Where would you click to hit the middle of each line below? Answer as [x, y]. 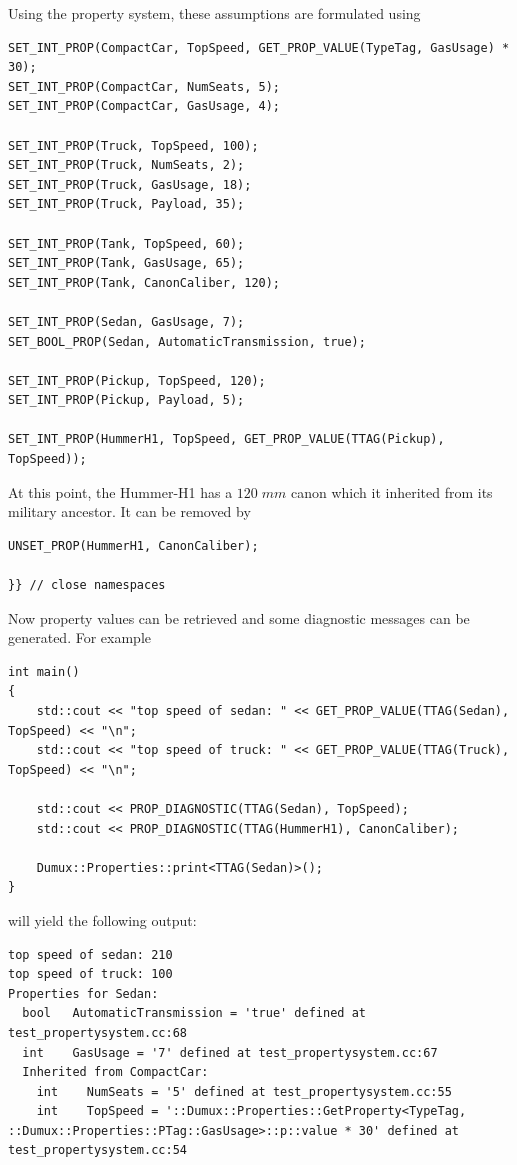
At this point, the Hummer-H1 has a [120, 491]
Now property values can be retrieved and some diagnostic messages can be [239, 617]
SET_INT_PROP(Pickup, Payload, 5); [126, 400]
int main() [44, 671]
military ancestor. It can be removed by [129, 511]
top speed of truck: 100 [90, 974]
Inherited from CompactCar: [115, 1072]
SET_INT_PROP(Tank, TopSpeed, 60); [126, 243]
